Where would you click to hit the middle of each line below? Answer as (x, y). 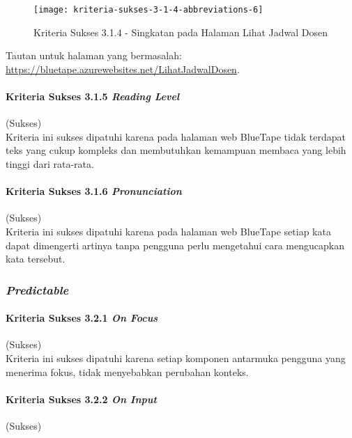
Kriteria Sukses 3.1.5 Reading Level (93, 96)
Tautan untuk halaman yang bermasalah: (94, 55)
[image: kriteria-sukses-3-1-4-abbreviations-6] (148, 10)
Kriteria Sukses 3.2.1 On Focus (82, 318)
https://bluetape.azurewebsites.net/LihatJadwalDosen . (123, 69)
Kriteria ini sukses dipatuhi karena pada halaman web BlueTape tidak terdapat (176, 136)
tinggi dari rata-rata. (50, 164)
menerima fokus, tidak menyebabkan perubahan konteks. (127, 371)
